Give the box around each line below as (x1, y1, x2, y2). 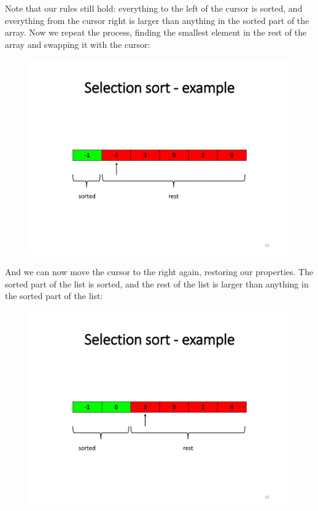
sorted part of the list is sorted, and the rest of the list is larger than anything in (5, 277, 309, 290)
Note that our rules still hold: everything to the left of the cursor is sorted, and (5, 2, 303, 14)
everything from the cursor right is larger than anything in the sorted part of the (5, 14, 309, 26)
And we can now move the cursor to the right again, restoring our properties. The (5, 265, 314, 278)
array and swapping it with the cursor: (5, 37, 150, 50)
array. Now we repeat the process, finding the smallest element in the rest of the (5, 26, 307, 39)
